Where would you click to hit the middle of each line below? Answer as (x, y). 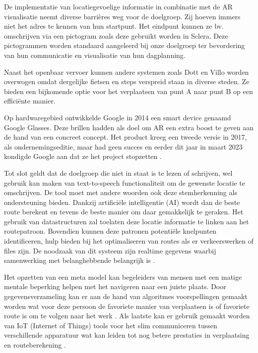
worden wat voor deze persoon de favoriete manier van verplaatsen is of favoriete (127, 306)
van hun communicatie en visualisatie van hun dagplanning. (95, 55)
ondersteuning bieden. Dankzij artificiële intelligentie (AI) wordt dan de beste (122, 202)
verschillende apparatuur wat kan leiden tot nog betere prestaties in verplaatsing (127, 335)
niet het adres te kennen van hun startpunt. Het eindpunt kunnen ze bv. (114, 26)
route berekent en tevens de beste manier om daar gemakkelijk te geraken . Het (124, 212)
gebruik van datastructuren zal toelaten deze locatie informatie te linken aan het (127, 221)
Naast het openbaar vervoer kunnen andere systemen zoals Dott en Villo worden (127, 72)
